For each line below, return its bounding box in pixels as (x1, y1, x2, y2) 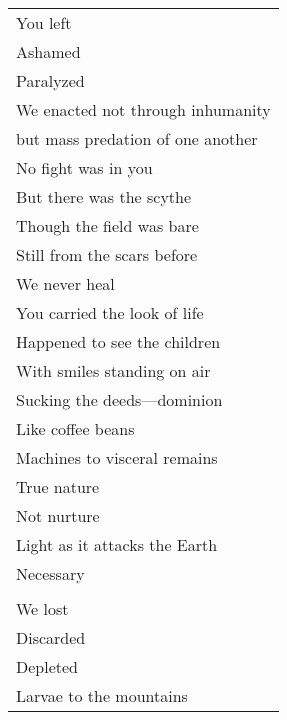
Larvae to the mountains (16, 684, 188, 707)
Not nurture (16, 504, 100, 527)
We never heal (16, 272, 115, 295)
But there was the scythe (16, 185, 192, 208)
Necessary (16, 562, 85, 585)
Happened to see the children (16, 330, 221, 353)
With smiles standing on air (16, 359, 211, 382)
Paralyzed (16, 69, 85, 92)
